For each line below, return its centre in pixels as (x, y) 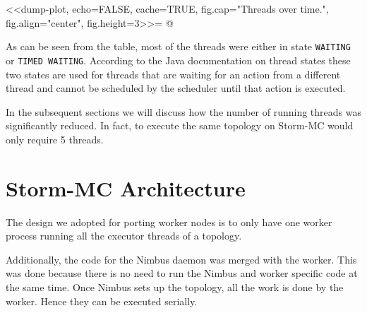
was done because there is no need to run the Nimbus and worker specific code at (182, 273)
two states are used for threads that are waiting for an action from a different (173, 74)
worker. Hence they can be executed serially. (102, 301)
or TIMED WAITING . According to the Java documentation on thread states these (178, 60)
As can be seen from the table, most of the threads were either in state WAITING (178, 46)
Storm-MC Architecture (126, 188)
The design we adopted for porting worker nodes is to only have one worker (169, 222)
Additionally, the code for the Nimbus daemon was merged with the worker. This (181, 259)
